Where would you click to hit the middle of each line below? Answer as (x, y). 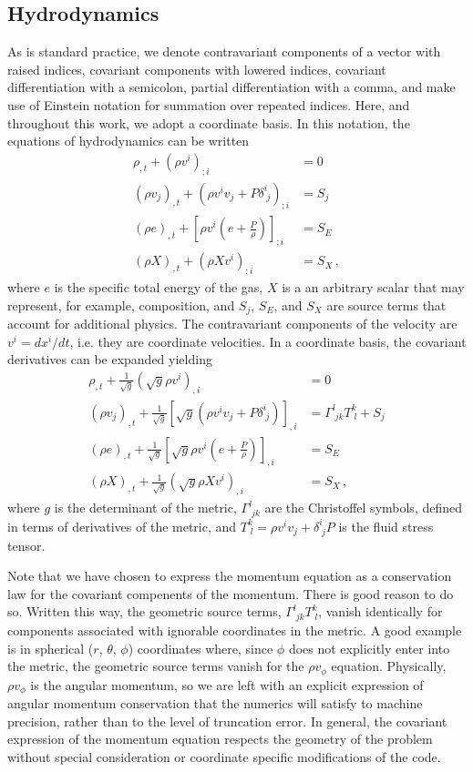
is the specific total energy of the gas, (159, 287)
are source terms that (386, 305)
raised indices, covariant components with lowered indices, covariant (197, 69)
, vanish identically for (380, 611)
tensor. (26, 545)
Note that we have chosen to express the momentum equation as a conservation (230, 576)
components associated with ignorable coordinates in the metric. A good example (235, 630)
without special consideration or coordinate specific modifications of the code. (224, 757)
